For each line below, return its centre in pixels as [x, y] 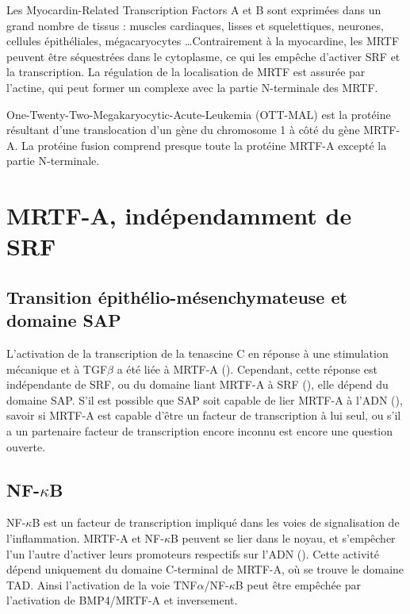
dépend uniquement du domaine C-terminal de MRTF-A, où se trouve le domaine [205, 569]
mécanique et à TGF [57, 368]
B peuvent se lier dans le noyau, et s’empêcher [283, 538]
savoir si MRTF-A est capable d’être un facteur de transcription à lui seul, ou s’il [204, 415]
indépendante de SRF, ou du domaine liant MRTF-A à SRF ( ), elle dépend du [197, 384]
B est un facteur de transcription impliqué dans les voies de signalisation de [216, 522]
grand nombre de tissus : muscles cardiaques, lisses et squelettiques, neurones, [195, 25]
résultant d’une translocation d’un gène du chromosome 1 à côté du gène [183, 130]
